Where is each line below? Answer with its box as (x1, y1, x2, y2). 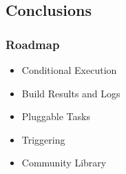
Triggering (21, 132, 65, 146)
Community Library (21, 155, 107, 170)
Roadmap (6, 35, 60, 52)
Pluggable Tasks (21, 109, 90, 124)
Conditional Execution (21, 63, 117, 77)
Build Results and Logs (21, 86, 120, 100)
